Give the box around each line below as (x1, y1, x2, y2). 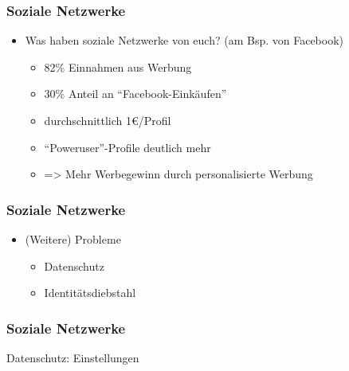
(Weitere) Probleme (25, 231, 121, 247)
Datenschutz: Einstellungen (6, 350, 139, 365)
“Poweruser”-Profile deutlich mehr (44, 139, 211, 155)
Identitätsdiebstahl (44, 284, 136, 301)
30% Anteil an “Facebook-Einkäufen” (44, 85, 227, 102)
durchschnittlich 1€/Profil (44, 112, 171, 128)
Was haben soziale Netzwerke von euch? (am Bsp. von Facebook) (25, 32, 344, 49)
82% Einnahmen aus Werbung (44, 58, 192, 75)
